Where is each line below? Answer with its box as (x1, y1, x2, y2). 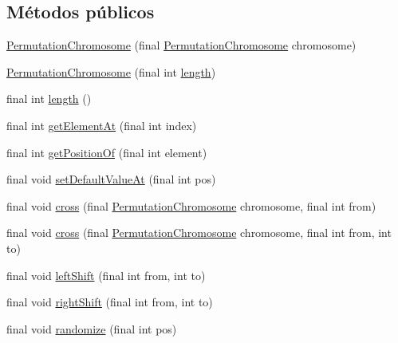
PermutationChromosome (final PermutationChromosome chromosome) (6, 37, 357, 53)
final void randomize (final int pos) (6, 320, 177, 337)
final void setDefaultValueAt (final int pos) (6, 171, 216, 187)
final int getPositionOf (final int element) (6, 144, 207, 160)
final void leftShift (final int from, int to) (6, 266, 206, 283)
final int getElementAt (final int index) (6, 116, 197, 133)
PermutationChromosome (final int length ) (6, 63, 216, 80)
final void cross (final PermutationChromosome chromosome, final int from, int (6, 224, 392, 241)
